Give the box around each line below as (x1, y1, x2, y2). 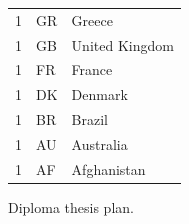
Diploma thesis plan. (8, 196, 134, 217)
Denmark (71, 84, 128, 105)
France (71, 59, 113, 80)
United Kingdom (71, 34, 174, 55)
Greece (71, 9, 113, 30)
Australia (71, 133, 128, 154)
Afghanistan (71, 158, 146, 179)
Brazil (71, 109, 108, 130)
